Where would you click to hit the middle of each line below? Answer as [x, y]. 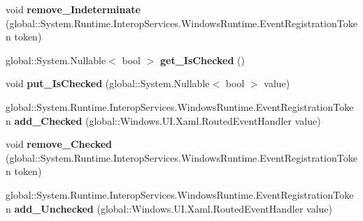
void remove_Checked [59, 144]
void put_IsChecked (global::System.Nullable [108, 83]
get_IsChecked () [202, 60]
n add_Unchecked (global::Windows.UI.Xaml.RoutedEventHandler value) [169, 208]
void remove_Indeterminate [73, 9]
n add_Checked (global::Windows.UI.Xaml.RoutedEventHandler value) [163, 120]
